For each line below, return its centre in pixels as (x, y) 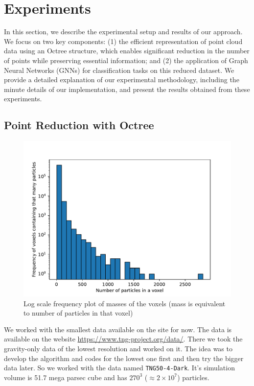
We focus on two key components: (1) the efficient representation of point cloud (123, 41)
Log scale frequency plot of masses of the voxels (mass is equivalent (125, 303)
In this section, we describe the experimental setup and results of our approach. (123, 32)
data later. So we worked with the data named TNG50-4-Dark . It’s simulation (119, 368)
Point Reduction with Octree (79, 125)
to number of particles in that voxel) (78, 313)
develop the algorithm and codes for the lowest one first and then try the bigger (124, 358)
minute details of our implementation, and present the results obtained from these (127, 89)
